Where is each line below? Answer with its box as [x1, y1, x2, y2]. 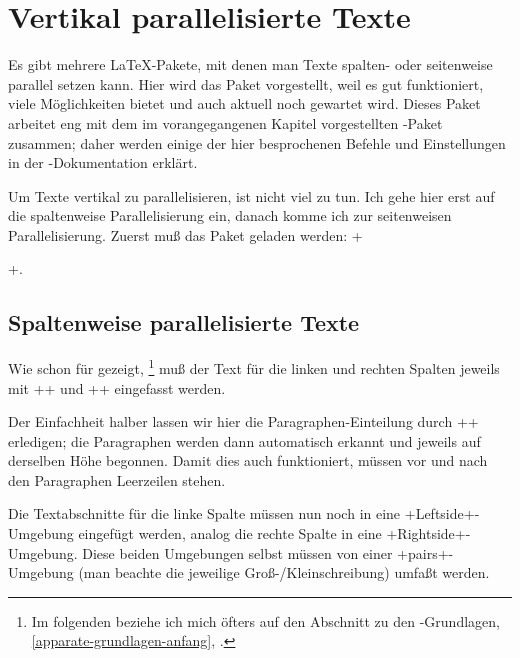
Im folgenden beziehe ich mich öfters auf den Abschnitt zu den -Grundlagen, [31, 610, 500, 631]
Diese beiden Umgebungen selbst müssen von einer [82, 542, 393, 563]
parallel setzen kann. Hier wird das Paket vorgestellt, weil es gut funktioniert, [8, 73, 484, 94]
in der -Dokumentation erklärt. [8, 152, 198, 173]
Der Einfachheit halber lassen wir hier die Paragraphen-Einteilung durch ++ [8, 411, 479, 432]
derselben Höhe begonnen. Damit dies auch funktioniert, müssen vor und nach [8, 450, 488, 471]
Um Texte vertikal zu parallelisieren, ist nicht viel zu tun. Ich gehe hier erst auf [8, 185, 495, 206]
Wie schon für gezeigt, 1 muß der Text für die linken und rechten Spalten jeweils [8, 355, 500, 378]
